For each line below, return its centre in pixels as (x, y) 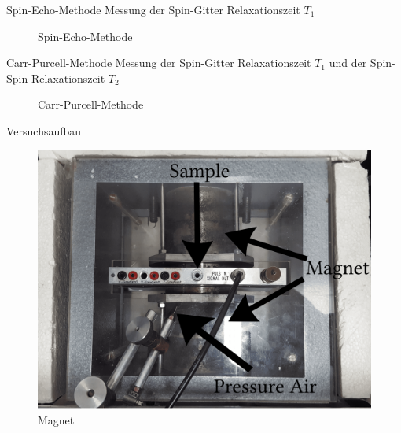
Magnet (56, 419)
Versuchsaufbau (44, 130)
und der (348, 63)
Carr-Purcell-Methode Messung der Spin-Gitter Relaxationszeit (159, 63)
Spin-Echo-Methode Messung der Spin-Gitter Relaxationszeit (153, 9)
